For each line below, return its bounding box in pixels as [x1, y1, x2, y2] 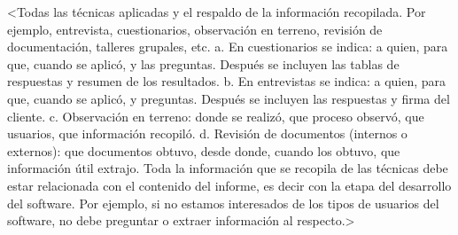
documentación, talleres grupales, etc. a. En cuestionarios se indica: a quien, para [7, 37, 448, 56]
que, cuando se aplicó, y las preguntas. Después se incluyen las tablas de [7, 54, 400, 73]
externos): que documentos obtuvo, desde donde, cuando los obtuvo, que [7, 141, 400, 160]
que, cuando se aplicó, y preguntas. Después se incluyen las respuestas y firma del [7, 89, 450, 107]
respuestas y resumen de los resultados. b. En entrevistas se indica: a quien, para [7, 72, 446, 90]
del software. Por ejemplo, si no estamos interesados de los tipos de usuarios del [7, 193, 439, 212]
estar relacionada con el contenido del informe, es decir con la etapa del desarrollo [7, 176, 452, 194]
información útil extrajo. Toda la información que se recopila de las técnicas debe [7, 159, 448, 177]
